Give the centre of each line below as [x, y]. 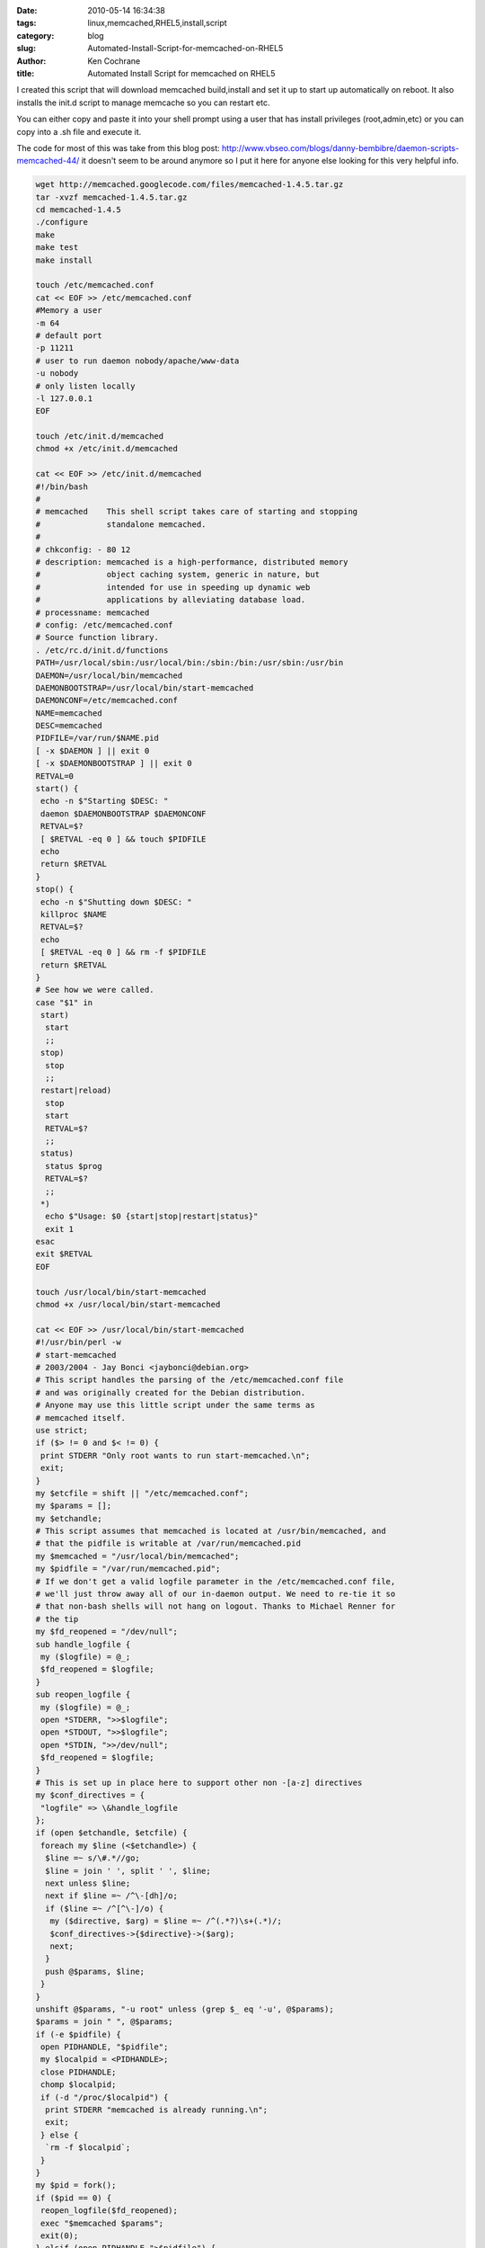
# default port [69, 335]
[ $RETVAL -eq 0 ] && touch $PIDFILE [123, 839]
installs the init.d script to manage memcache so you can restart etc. [143, 103]
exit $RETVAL [64, 1254]
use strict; [62, 1430]
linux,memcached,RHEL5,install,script [158, 23]
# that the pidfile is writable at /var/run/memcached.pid [168, 1543]
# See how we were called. [95, 990]
